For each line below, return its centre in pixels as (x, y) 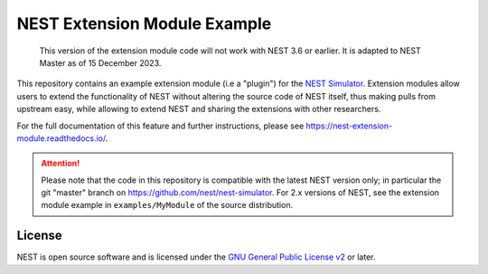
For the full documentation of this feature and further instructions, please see (160, 126)
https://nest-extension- (349, 126)
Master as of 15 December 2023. (100, 62)
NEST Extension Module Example (144, 24)
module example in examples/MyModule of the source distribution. (167, 205)
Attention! (61, 164)
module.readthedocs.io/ (61, 138)
